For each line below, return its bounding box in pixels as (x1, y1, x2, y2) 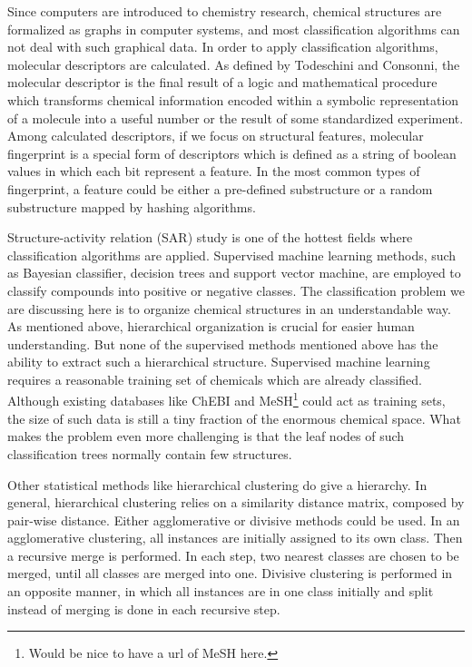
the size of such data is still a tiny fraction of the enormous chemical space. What (7, 408, 461, 427)
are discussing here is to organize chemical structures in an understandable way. (7, 299, 451, 318)
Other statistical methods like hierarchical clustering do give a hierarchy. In (7, 475, 428, 494)
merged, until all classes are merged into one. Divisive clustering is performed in (7, 564, 453, 583)
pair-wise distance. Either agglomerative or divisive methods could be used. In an (7, 510, 460, 529)
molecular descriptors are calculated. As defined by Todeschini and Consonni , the (7, 54, 460, 74)
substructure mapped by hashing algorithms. (7, 197, 256, 216)
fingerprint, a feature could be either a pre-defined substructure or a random (7, 179, 433, 198)
